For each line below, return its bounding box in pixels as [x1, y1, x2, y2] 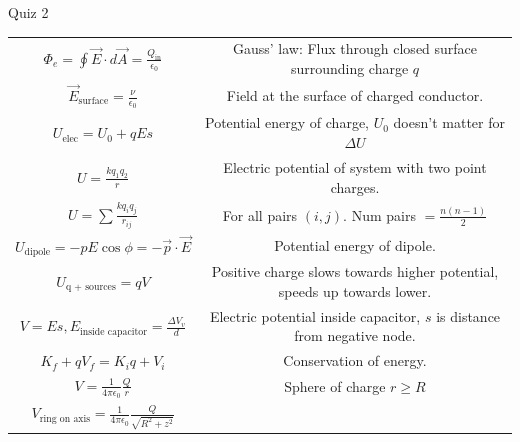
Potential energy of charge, [205, 112, 369, 133]
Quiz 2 [8, 2, 49, 22]
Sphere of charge [284, 376, 386, 397]
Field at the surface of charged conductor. [226, 85, 484, 106]
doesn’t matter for [393, 112, 505, 133]
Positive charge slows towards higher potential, [211, 261, 499, 282]
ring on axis [39, 413, 91, 424]
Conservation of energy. [283, 350, 427, 371]
